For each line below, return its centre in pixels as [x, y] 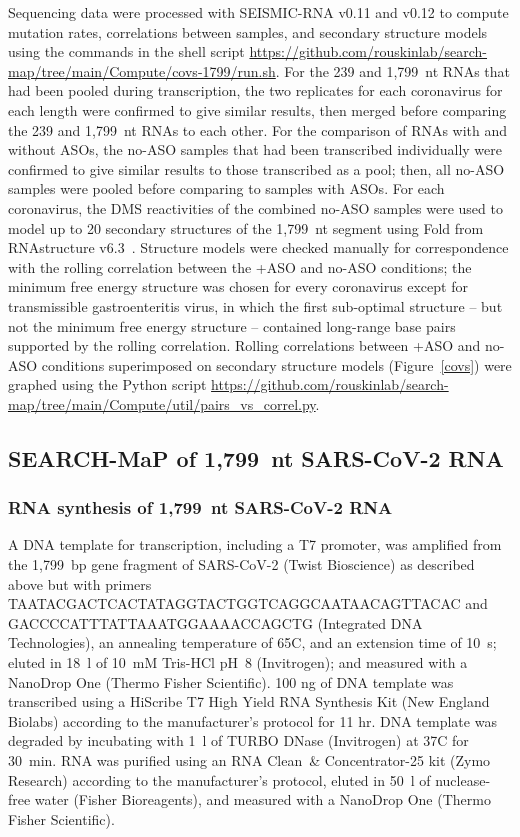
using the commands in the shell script [126, 51]
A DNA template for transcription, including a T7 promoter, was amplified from [255, 544]
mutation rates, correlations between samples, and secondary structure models [248, 31]
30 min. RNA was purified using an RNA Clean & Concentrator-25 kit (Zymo [249, 760]
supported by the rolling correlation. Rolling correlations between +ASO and [244, 345]
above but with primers [80, 583]
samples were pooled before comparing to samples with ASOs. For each [226, 188]
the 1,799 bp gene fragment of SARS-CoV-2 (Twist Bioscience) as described [241, 564]
